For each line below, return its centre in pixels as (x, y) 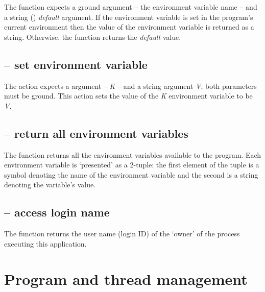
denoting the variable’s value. (50, 185)
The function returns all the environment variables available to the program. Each (133, 154)
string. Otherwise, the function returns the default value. (93, 36)
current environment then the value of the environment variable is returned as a (129, 27)
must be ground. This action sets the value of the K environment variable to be (128, 96)
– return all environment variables (96, 133)
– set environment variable (76, 64)
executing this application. (45, 243)
